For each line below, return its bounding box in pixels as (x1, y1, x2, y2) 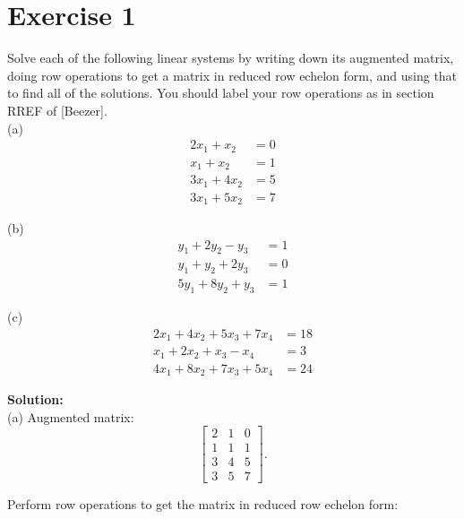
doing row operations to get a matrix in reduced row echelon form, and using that (7, 65, 458, 84)
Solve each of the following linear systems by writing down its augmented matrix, (7, 48, 454, 67)
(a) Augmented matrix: (7, 407, 134, 426)
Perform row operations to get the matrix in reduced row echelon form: (7, 495, 399, 514)
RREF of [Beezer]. (7, 100, 107, 119)
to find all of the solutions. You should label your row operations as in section (7, 83, 434, 102)
